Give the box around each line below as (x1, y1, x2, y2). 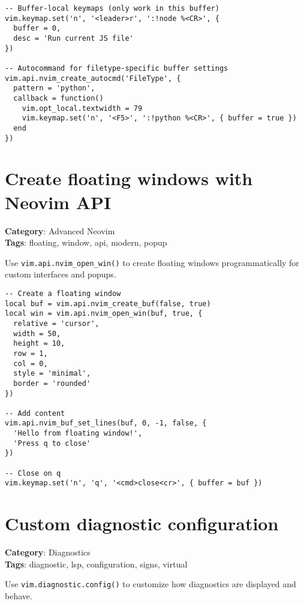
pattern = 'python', (13, 84, 95, 93)
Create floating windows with (5, 166, 253, 191)
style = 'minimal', (13, 369, 91, 378)
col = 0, (13, 359, 48, 368)
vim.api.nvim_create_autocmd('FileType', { (5, 74, 181, 83)
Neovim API (5, 189, 112, 214)
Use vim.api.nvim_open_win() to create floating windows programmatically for (5, 256, 299, 268)
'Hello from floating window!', (13, 429, 143, 438)
